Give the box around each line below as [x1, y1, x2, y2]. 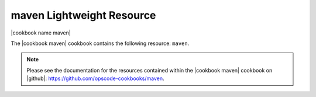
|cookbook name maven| [11, 29, 71, 36]
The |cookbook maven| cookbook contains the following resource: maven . [11, 40, 190, 47]
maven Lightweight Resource [11, 9, 156, 22]
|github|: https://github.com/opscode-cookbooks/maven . [26, 75, 164, 82]
